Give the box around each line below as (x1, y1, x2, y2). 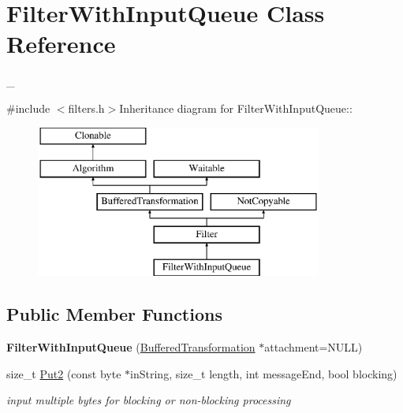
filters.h (68, 99, 105, 116)
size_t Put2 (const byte (6, 365, 121, 381)
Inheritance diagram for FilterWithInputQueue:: (119, 99, 353, 116)
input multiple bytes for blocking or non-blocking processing (6, 392, 291, 408)
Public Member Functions (6, 302, 222, 326)
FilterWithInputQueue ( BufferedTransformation (6, 339, 256, 355)
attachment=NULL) (264, 339, 363, 355)
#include (6, 99, 50, 116)
